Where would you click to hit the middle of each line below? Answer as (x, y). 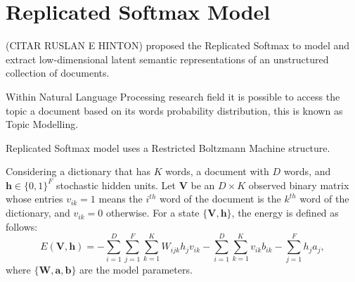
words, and (307, 171)
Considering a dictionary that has (78, 171)
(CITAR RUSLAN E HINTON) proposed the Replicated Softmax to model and (178, 45)
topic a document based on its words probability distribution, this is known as (174, 110)
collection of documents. (58, 73)
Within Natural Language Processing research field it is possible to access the (173, 96)
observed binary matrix (299, 185)
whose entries (34, 199)
